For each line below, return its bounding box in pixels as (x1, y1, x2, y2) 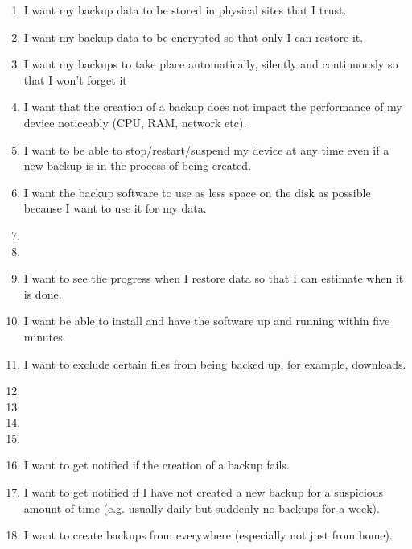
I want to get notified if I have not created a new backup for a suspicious (23, 484, 384, 501)
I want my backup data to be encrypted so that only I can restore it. (23, 28, 364, 45)
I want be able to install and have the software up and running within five (23, 312, 390, 329)
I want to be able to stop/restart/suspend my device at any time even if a (23, 141, 389, 158)
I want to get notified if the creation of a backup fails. (23, 456, 290, 473)
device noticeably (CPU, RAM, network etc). (23, 114, 247, 130)
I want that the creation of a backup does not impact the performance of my (23, 98, 402, 115)
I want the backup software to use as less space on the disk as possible (23, 184, 371, 200)
